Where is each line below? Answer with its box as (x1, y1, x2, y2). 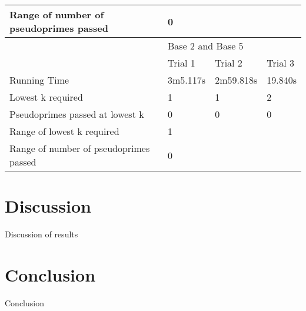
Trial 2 (215, 56, 242, 70)
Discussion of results (5, 228, 78, 240)
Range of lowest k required (9, 124, 119, 138)
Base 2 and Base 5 (168, 39, 244, 52)
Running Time (9, 73, 69, 87)
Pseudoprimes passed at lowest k (9, 107, 144, 121)
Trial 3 (267, 56, 294, 70)
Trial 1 (168, 56, 195, 70)
